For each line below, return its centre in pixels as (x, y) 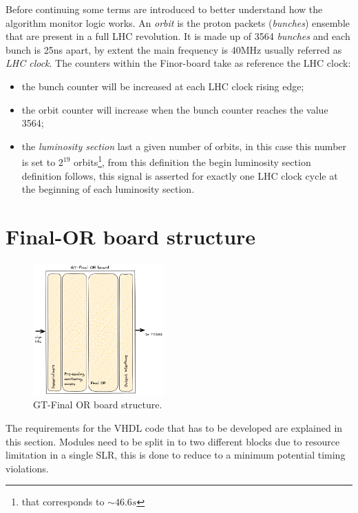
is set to (39, 162)
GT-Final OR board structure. (98, 405)
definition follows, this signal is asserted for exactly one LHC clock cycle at (180, 175)
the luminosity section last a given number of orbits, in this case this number (184, 146)
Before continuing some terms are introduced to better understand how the (164, 9)
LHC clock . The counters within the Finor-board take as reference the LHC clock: (178, 63)
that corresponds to (63, 502)
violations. (27, 468)
